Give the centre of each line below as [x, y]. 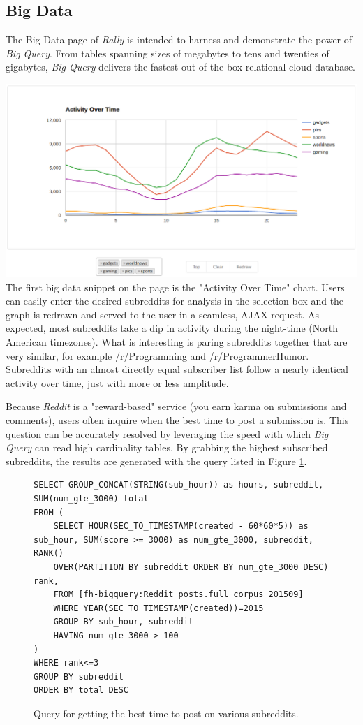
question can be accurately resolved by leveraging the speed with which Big [167, 433]
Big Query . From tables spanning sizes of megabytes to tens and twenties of [168, 53]
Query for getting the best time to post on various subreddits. [166, 713]
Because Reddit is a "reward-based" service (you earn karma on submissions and [176, 406]
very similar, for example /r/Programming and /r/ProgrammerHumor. [157, 355]
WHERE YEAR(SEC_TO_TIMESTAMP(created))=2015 [158, 608]
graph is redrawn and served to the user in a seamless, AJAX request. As [162, 314]
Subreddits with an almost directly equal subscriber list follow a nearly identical [177, 369]
